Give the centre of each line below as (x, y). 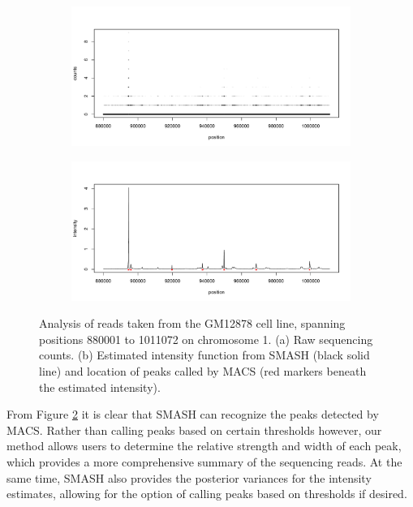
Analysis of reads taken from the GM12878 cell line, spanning (192, 323)
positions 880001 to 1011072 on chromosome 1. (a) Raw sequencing (206, 339)
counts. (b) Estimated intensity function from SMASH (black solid (204, 355)
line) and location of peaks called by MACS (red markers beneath (203, 370)
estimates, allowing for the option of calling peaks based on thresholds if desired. (207, 494)
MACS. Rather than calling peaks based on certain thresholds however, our (194, 430)
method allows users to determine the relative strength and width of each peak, (204, 446)
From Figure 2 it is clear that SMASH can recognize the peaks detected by (193, 414)
